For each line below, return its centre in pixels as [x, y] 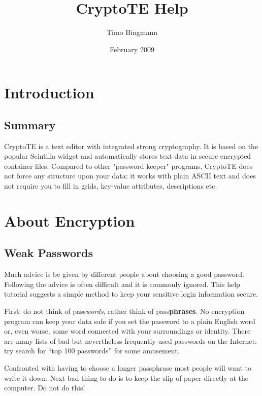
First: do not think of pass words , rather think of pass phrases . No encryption [124, 311]
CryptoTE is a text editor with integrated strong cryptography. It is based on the [131, 146]
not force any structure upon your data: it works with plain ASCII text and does [130, 176]
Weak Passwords [48, 253]
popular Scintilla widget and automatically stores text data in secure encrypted [128, 156]
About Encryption [70, 220]
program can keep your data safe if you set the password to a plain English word [130, 321]
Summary [30, 124]
